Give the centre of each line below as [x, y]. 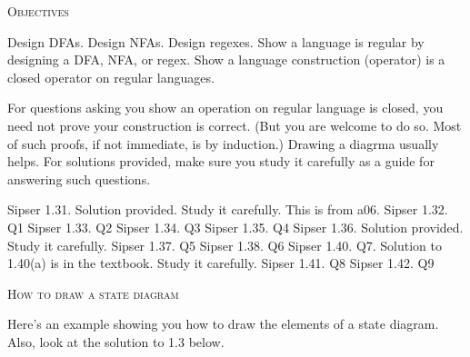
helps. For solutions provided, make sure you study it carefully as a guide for [221, 161]
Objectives [38, 11]
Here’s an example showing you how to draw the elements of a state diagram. [223, 324]
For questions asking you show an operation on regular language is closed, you [225, 108]
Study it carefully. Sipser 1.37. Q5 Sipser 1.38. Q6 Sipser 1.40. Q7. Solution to [225, 245]
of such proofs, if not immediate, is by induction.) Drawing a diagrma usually [223, 143]
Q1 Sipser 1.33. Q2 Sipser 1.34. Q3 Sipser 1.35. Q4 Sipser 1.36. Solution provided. [235, 227]
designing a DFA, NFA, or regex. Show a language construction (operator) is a [226, 59]
